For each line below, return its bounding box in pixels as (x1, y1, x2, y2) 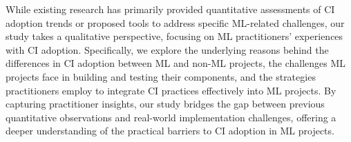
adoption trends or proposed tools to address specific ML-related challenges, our (6, 15, 345, 30)
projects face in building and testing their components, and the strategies (6, 69, 316, 83)
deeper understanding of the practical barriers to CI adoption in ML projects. (6, 123, 334, 138)
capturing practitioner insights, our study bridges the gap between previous (6, 97, 325, 111)
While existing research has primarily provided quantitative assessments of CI (6, 2, 335, 16)
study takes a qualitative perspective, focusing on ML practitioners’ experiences (6, 29, 343, 43)
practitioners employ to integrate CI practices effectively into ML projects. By (6, 83, 336, 97)
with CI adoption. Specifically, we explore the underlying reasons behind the (6, 42, 329, 57)
